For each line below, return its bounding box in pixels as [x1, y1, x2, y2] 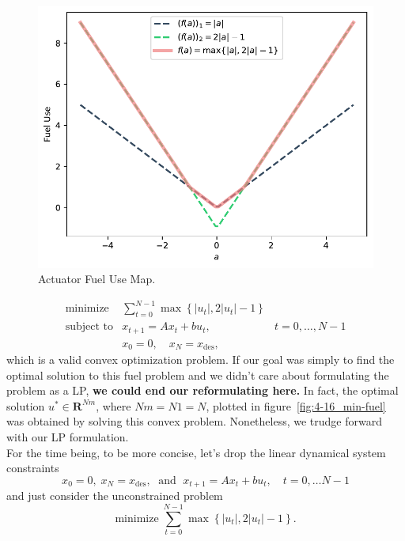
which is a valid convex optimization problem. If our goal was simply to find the [6, 351, 395, 368]
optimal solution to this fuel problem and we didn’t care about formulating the [6, 366, 389, 383]
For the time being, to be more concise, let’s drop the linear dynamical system [6, 444, 386, 460]
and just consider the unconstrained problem [6, 487, 223, 504]
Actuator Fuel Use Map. [38, 270, 156, 287]
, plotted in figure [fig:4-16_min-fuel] [206, 397, 386, 414]
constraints [6, 460, 59, 476]
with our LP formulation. [6, 429, 129, 445]
